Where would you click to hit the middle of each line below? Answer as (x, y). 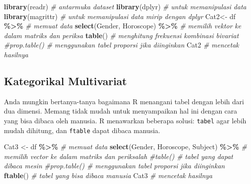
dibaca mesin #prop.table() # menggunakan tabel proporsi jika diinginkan (114, 166)
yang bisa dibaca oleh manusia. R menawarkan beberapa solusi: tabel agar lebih (125, 120)
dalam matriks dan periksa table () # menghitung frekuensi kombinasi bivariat (121, 35)
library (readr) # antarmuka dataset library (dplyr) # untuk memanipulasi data (125, 6)
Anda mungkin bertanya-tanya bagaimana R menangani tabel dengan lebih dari (124, 101)
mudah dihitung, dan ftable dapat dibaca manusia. (82, 130)
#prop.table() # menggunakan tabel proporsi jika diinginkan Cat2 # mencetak (122, 45)
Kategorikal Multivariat (66, 80)
